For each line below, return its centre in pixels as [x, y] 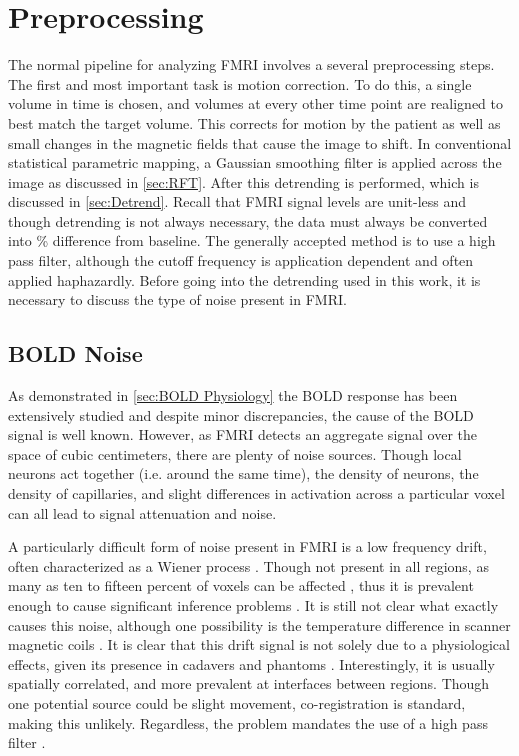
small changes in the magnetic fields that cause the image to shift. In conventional [260, 142]
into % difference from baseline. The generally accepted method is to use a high [252, 240]
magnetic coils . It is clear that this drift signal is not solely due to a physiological [259, 644]
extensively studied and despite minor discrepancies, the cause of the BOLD [241, 414]
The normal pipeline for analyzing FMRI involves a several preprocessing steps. [251, 64]
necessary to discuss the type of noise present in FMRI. [177, 299]
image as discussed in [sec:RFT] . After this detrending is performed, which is [243, 181]
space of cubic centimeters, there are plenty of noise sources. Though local [235, 453]
